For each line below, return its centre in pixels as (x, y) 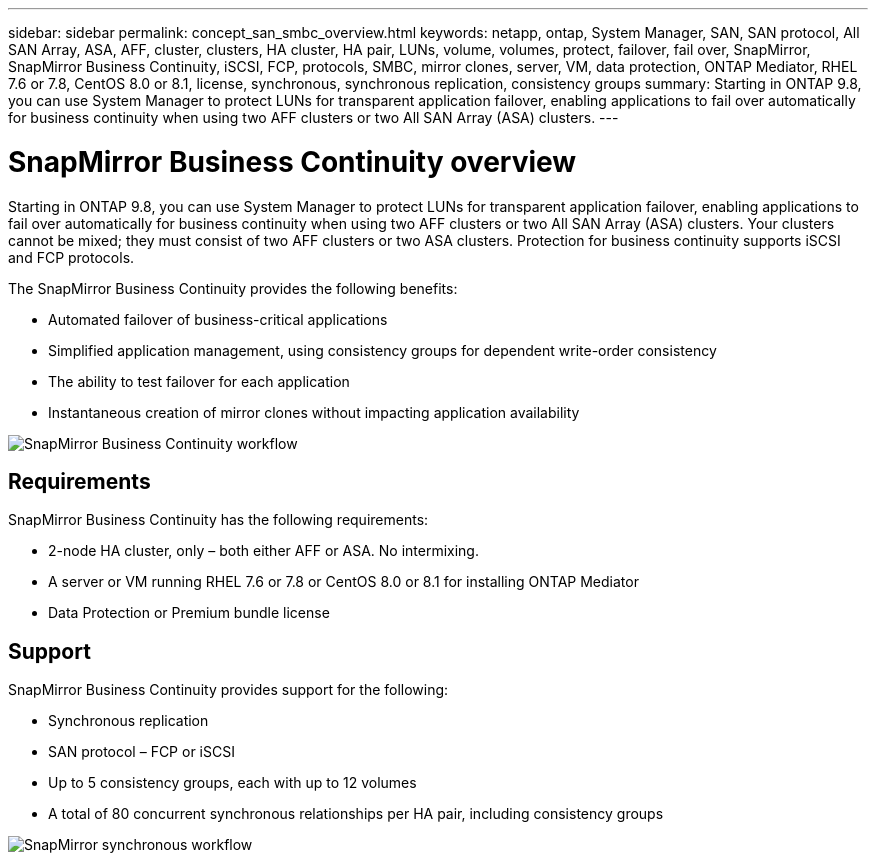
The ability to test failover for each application (199, 381)
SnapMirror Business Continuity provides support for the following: (228, 690)
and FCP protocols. (71, 257)
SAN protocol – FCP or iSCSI (141, 752)
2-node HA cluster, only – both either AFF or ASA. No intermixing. (263, 551)
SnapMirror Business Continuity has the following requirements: (218, 520)
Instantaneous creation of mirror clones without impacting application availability (314, 412)
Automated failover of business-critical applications (218, 319)
